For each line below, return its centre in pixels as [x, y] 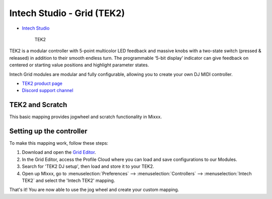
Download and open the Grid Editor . [59, 152]
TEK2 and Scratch [38, 105]
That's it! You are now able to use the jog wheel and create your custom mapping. [94, 190]
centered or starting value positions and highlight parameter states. [79, 65]
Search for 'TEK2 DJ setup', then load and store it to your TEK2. [88, 166]
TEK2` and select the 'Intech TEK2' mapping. [69, 180]
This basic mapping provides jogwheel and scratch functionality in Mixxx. [86, 117]
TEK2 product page [42, 83]
